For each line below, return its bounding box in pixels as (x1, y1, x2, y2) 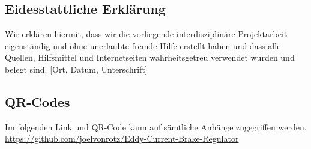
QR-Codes (5, 92, 70, 111)
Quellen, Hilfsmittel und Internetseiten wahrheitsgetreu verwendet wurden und (5, 51, 295, 64)
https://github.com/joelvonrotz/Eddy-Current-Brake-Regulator (5, 132, 239, 145)
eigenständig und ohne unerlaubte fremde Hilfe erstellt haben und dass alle (5, 39, 281, 52)
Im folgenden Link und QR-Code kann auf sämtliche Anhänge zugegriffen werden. (5, 120, 307, 133)
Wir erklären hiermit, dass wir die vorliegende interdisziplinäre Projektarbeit (5, 28, 288, 40)
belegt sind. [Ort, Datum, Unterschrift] (5, 62, 148, 75)
